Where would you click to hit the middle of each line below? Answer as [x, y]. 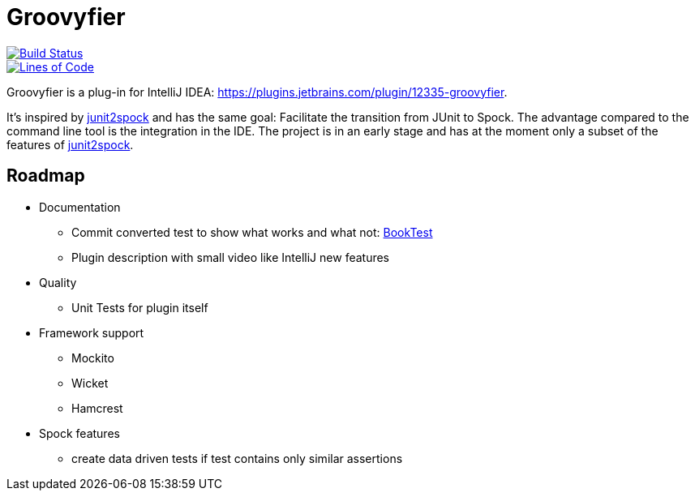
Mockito [93, 358]
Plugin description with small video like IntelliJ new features [231, 257]
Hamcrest [97, 408]
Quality [58, 282]
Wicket [90, 383]
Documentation [80, 207]
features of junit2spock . [70, 144]
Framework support [92, 332]
